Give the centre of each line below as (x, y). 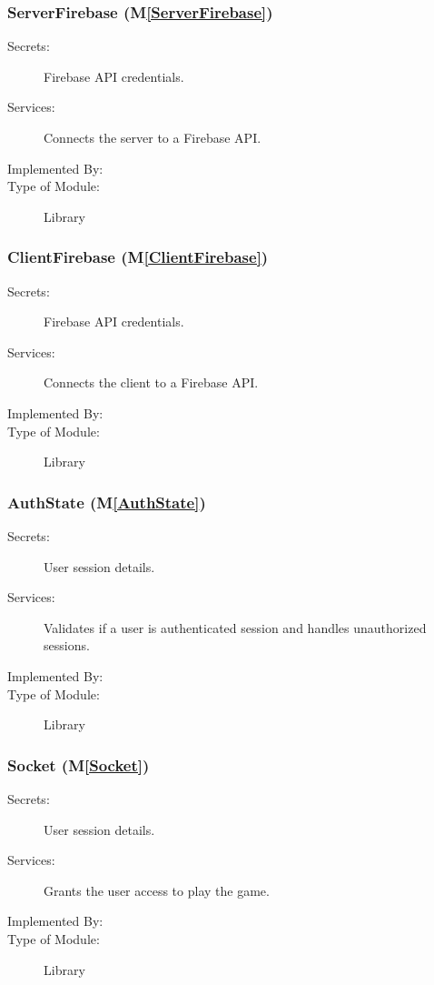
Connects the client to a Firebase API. (151, 382)
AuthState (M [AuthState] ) (107, 502)
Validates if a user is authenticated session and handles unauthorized (235, 627)
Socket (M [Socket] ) (79, 764)
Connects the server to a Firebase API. (153, 137)
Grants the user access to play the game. (157, 890)
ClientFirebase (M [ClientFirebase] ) (138, 257)
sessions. (67, 645)
